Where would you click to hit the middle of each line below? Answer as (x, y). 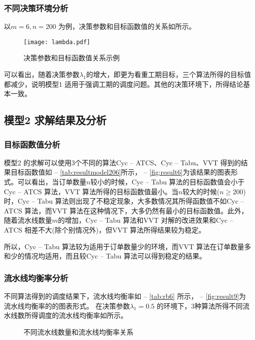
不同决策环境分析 (36, 8)
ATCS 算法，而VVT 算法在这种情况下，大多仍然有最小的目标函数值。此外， (126, 210)
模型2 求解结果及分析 (55, 120)
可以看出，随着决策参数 (42, 74)
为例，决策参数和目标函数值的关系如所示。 (127, 26)
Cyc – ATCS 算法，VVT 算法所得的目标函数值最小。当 (91, 191)
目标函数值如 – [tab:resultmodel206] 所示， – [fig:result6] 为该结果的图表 (121, 172)
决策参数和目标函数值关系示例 (72, 58)
